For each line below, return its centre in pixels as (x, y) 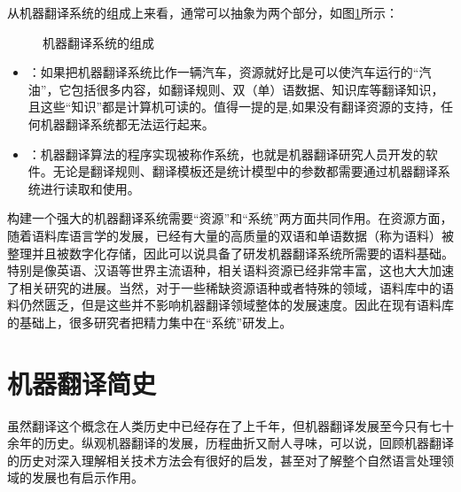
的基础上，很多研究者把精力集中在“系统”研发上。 (150, 322)
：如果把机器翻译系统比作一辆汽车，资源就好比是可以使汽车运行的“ (223, 72)
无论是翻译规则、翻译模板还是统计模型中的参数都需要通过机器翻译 (245, 171)
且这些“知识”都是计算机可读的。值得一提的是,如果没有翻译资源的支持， (234, 107)
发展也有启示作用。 (87, 477)
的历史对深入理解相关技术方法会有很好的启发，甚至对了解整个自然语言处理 (224, 460)
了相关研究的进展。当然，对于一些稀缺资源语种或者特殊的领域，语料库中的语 (230, 287)
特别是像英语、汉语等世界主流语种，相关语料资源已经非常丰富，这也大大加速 (230, 270)
